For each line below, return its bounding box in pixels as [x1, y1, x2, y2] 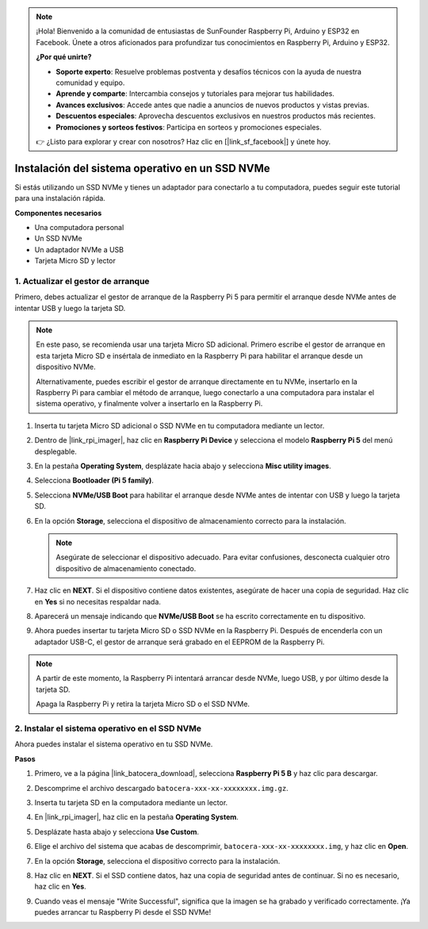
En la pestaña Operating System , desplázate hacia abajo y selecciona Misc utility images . [34, 461, 332, 470]
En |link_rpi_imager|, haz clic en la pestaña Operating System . [34, 812, 239, 822]
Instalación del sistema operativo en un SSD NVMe [14, 161, 271, 175]
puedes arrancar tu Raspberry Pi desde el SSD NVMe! [34, 908, 212, 917]
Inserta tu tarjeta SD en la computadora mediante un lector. [34, 797, 228, 807]
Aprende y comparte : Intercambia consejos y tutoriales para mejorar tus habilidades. [55, 89, 334, 98]
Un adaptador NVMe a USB [34, 244, 124, 254]
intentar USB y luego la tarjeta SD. [14, 303, 126, 313]
